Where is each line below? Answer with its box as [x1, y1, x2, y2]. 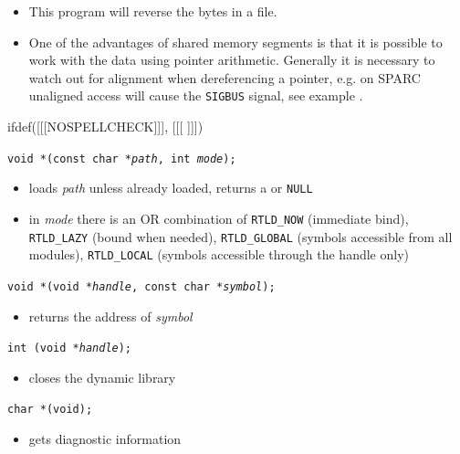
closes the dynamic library [28, 367, 176, 386]
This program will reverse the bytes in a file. [28, 2, 277, 20]
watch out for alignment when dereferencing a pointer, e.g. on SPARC [28, 68, 421, 87]
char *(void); [7, 403, 93, 417]
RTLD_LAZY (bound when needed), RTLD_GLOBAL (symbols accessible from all [28, 227, 453, 246]
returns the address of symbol [28, 306, 193, 325]
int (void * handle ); [7, 342, 132, 355]
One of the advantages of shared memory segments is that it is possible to [28, 32, 443, 51]
